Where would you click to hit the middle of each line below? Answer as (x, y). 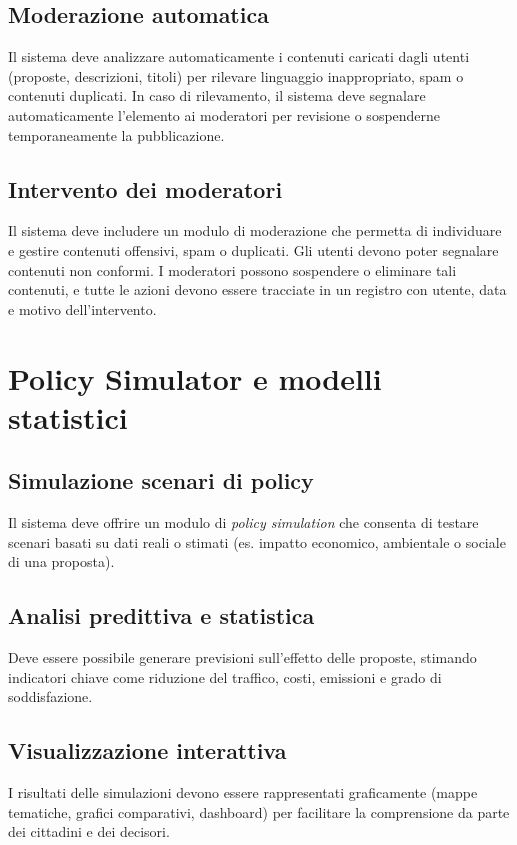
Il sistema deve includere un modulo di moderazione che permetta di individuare (255, 230)
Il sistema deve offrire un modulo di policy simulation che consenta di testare (243, 522)
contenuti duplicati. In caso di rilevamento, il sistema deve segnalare (217, 95)
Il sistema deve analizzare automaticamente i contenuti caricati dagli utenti (239, 56)
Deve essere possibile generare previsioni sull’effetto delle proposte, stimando (242, 657)
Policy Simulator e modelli (195, 377)
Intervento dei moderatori (145, 188)
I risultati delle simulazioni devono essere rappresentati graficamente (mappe (243, 792)
